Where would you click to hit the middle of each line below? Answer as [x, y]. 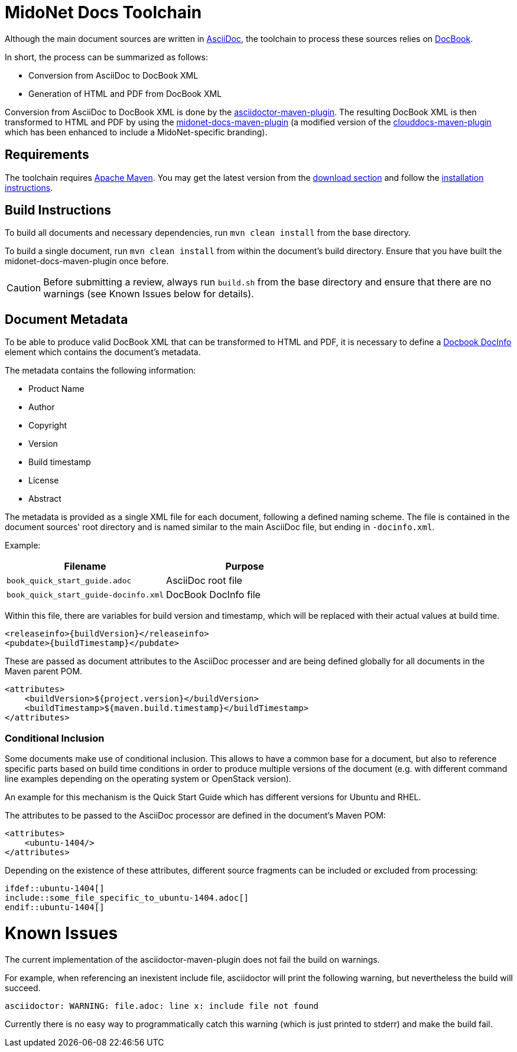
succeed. [23, 988]
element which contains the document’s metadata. [103, 352]
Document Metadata [66, 319]
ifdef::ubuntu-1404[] [55, 889]
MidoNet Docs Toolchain [103, 12]
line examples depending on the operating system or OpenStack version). [148, 779]
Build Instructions [58, 210]
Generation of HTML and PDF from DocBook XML [125, 93]
